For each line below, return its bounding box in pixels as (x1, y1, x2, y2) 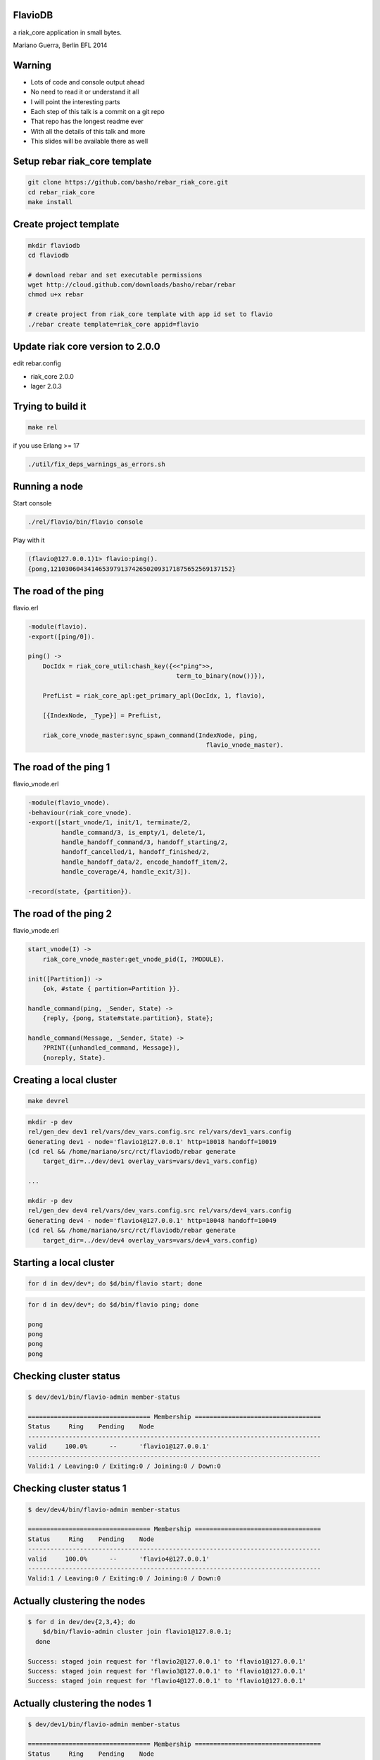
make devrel (27, 1097, 70, 1105)
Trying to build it (13, 400, 87, 412)
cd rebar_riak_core (27, 188, 95, 196)
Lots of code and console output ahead (30, 77, 145, 86)
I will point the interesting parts (30, 97, 120, 106)
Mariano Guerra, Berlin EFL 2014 (13, 41, 108, 49)
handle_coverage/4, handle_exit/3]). (61, 868, 191, 876)
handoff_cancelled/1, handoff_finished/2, (61, 848, 210, 856)
